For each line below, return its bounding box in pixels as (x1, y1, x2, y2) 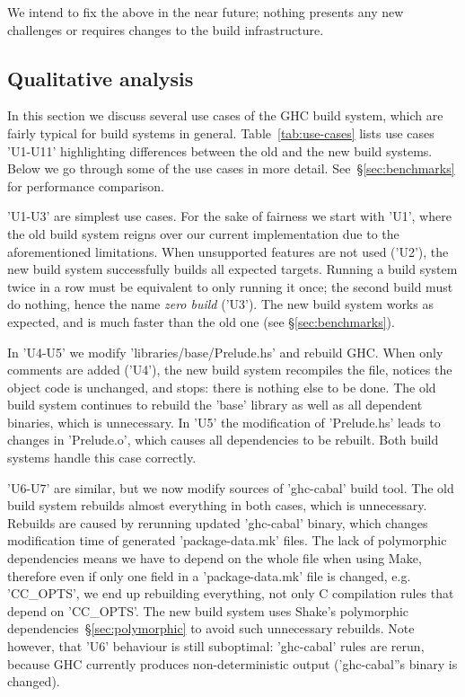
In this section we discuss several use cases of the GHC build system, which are (7, 106, 443, 125)
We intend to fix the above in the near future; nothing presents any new (7, 3, 404, 21)
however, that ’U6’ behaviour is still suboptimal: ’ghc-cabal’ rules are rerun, (7, 637, 425, 656)
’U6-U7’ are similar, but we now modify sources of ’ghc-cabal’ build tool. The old (7, 478, 454, 497)
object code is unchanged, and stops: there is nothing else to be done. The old (7, 377, 436, 396)
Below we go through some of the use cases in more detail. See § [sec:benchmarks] (7, 159, 455, 178)
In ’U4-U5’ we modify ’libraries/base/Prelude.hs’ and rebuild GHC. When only (7, 342, 443, 361)
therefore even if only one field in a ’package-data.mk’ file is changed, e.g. (7, 566, 411, 585)
